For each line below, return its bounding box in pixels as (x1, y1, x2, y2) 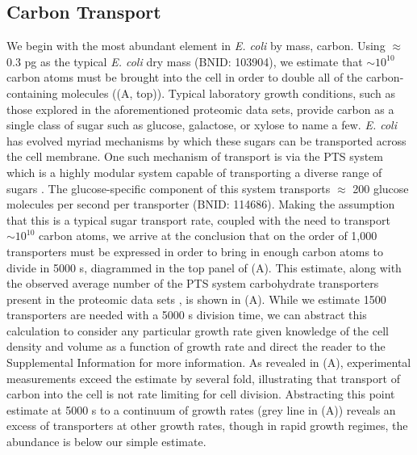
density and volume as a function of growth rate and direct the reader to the (6, 338, 386, 355)
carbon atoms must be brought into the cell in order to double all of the (6, 69, 363, 86)
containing (6, 84, 58, 101)
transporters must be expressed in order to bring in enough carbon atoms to (6, 242, 384, 259)
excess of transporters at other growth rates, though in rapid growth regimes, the (6, 417, 408, 434)
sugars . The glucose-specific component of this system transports (6, 179, 331, 196)
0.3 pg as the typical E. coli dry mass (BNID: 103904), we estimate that (6, 53, 363, 70)
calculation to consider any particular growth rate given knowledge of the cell (6, 322, 389, 339)
